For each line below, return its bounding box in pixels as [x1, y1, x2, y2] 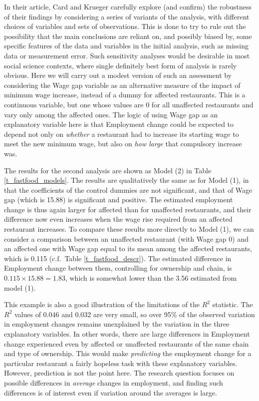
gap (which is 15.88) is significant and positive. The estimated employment [4, 194, 233, 205]
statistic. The [212, 299, 253, 310]
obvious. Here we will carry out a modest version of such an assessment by [4, 70, 232, 80]
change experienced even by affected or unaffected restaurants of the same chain [4, 338, 249, 349]
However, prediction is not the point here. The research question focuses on [4, 368, 235, 378]
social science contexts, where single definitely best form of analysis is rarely [4, 60, 237, 70]
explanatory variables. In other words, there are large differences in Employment [4, 329, 250, 339]
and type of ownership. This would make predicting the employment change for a [4, 348, 252, 359]
